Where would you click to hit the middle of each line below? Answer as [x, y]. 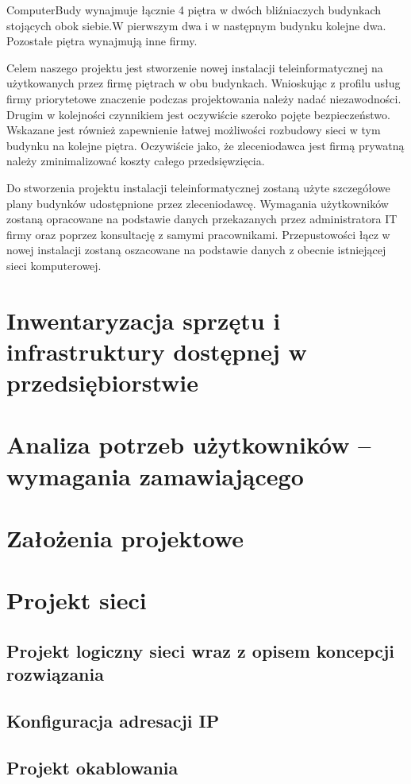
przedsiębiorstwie [103, 382]
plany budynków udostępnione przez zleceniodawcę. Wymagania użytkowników [198, 203]
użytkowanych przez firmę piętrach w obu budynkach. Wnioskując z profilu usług [204, 83]
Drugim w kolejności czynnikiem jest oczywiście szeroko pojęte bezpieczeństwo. [198, 114]
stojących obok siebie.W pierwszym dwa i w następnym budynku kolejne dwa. [196, 25]
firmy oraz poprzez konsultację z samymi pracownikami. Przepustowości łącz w [198, 234]
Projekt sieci [77, 600]
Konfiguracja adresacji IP [113, 721]
